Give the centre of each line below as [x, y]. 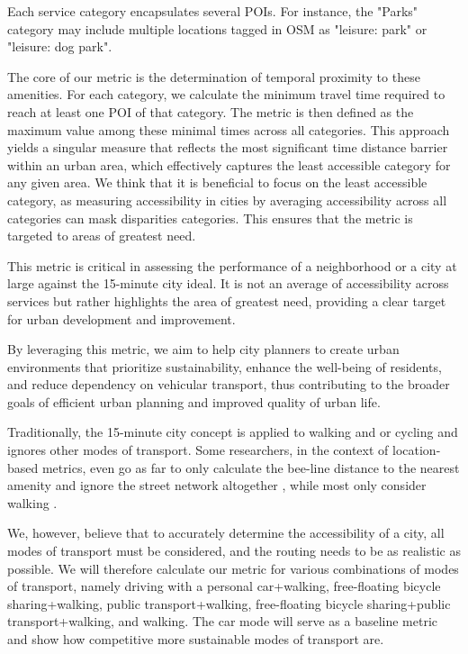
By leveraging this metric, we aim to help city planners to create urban [203, 349]
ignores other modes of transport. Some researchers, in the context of [198, 450]
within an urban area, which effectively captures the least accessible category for [229, 164]
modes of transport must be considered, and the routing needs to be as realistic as [234, 551]
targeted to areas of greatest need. [102, 236]
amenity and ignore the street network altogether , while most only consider [217, 485]
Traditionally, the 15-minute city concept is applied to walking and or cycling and [233, 432]
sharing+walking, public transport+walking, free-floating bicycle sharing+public [229, 603]
